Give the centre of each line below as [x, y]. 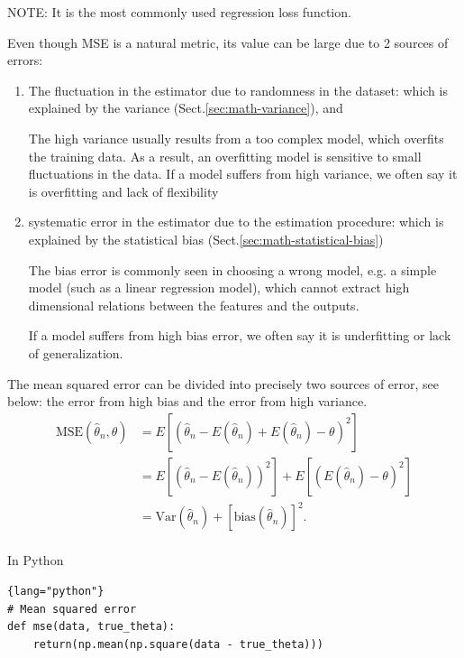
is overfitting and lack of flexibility [123, 191]
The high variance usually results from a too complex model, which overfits [236, 138]
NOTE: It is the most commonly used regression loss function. [179, 12]
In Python [36, 560]
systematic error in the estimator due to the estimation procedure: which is [236, 222]
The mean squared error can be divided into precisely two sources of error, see [223, 383]
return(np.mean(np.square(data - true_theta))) [178, 644]
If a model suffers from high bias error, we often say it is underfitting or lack [240, 335]
